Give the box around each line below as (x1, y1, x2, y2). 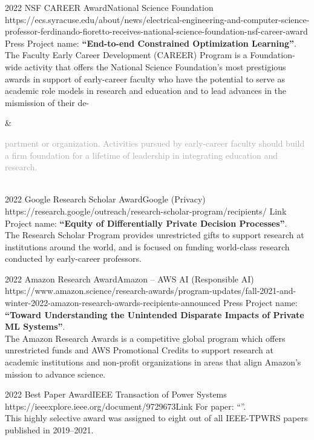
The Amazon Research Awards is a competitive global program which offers (5, 332, 286, 344)
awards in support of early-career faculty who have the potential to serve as (5, 72, 285, 85)
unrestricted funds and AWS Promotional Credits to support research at (5, 344, 273, 356)
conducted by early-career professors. (5, 252, 142, 265)
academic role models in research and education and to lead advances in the (5, 84, 287, 97)
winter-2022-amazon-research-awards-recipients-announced (5, 296, 221, 309)
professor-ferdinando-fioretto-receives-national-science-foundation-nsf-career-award (5, 25, 308, 38)
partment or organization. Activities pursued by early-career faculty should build (5, 136, 305, 149)
